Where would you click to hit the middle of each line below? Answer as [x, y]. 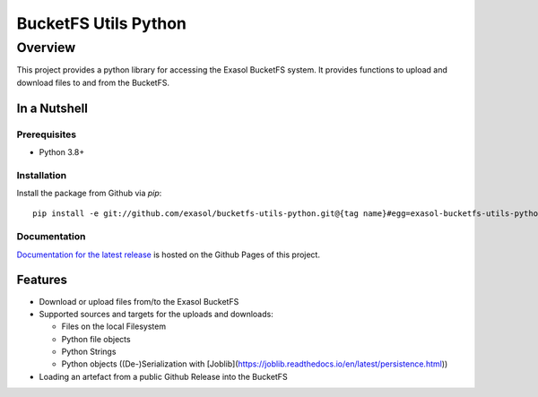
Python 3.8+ [62, 151]
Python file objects [96, 339]
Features [42, 280]
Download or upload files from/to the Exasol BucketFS [139, 301]
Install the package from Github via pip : [89, 194]
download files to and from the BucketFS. [93, 82]
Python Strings [89, 352]
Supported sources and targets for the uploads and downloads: [156, 314]
